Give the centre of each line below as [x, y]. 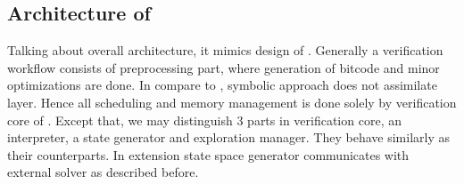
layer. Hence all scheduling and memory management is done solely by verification [232, 102]
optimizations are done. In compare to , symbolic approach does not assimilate [222, 85]
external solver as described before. [103, 172]
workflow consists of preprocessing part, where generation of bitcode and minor [224, 67]
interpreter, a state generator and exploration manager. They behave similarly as [228, 137]
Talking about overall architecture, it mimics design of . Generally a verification [225, 50]
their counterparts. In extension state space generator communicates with [208, 154]
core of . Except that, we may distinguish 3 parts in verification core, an [204, 120]
